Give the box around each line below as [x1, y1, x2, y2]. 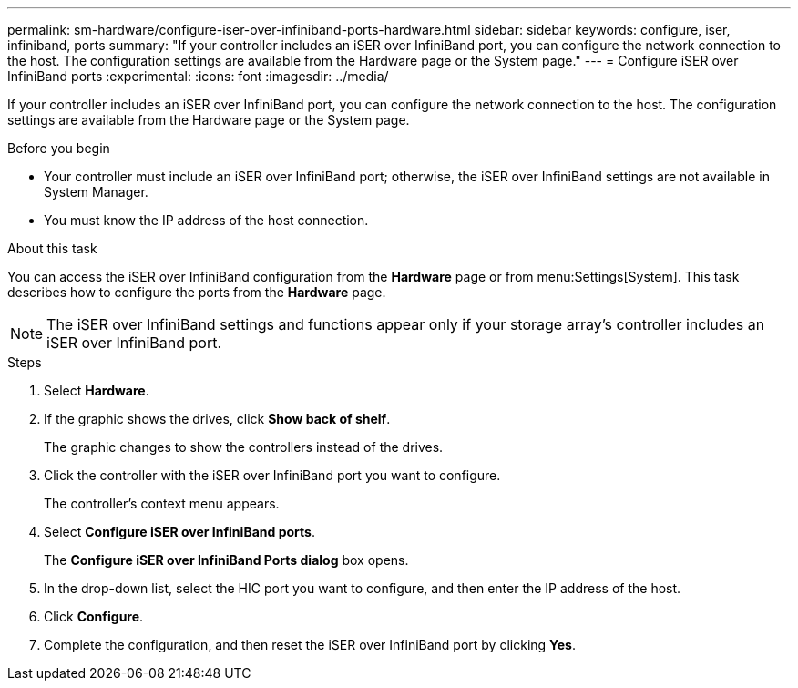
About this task [7, 241, 97, 256]
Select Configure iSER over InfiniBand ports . [44, 524, 315, 539]
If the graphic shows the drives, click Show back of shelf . [44, 411, 391, 426]
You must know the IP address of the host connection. [44, 212, 369, 228]
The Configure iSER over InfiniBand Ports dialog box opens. [44, 552, 409, 568]
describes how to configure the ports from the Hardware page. [7, 284, 386, 300]
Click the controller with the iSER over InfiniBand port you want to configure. [44, 467, 501, 483]
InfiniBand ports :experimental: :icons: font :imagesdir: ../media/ [7, 68, 389, 84]
